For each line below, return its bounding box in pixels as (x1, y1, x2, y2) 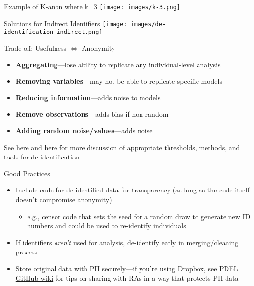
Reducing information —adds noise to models (15, 92, 161, 102)
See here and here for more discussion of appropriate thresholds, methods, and (4, 142, 240, 152)
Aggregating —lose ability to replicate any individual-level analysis (15, 59, 221, 69)
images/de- (130, 20, 166, 28)
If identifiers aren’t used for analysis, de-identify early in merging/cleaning (15, 237, 239, 247)
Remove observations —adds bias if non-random (15, 109, 169, 119)
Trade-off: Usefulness (4, 42, 67, 53)
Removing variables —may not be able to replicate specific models (15, 76, 222, 86)
